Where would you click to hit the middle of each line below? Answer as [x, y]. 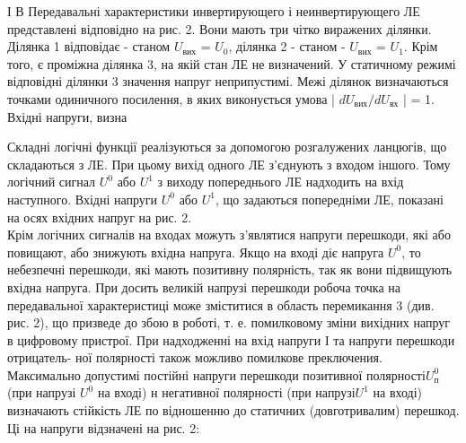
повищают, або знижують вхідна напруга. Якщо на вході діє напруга [196, 252]
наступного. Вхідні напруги [83, 199]
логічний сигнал [52, 182]
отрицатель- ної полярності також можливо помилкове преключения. [195, 357]
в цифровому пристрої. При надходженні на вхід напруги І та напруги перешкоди [231, 339]
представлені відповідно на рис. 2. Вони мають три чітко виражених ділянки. [220, 28]
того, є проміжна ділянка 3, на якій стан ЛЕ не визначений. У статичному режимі [232, 63]
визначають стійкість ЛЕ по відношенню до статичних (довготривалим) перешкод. [233, 410]
